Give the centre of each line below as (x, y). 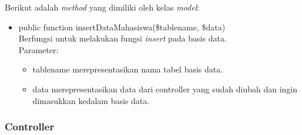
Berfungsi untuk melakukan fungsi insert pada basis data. (123, 38)
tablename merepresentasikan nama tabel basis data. (128, 69)
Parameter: (38, 49)
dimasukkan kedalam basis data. (91, 100)
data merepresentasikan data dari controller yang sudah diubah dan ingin (165, 89)
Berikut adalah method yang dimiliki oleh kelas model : (102, 7)
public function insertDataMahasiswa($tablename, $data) (122, 27)
